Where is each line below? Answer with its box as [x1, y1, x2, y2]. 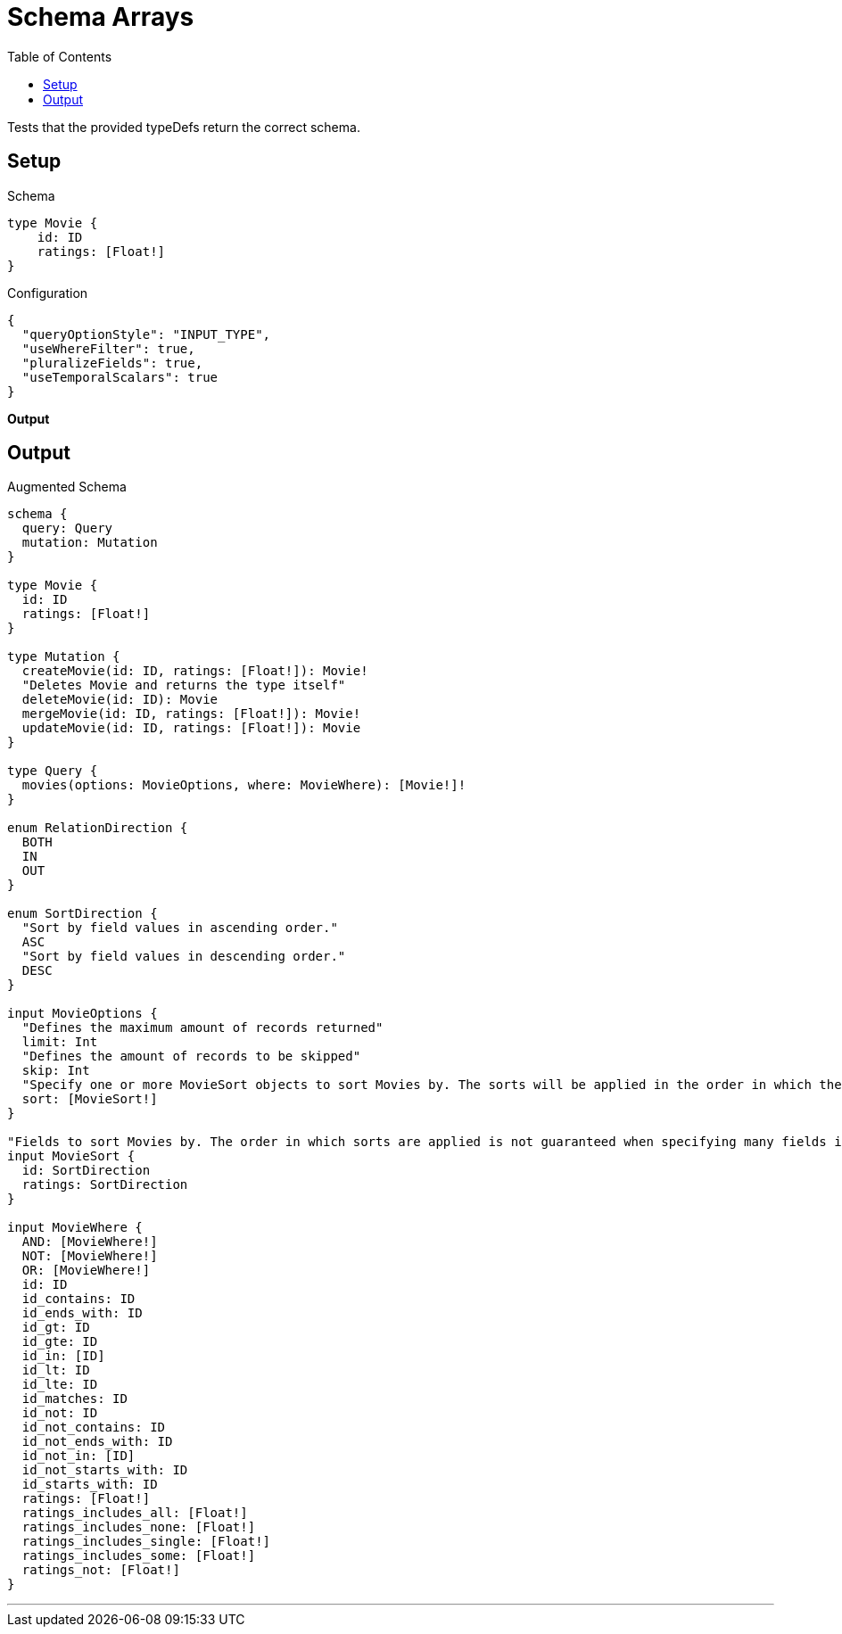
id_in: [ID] [21, 1349, 105, 1364]
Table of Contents [7, 48, 112, 64]
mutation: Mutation [21, 535, 158, 550]
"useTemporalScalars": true [21, 369, 219, 384]
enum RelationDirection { [7, 821, 188, 836]
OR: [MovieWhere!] [21, 1263, 151, 1278]
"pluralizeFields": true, [21, 355, 203, 370]
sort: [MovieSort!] [21, 1092, 158, 1107]
